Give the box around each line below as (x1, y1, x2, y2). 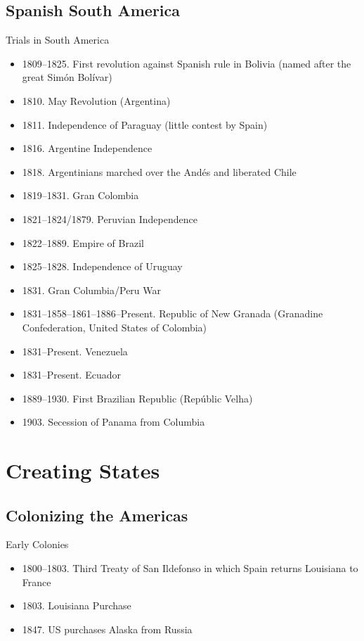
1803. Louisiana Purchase (22, 598, 131, 613)
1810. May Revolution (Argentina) (22, 93, 171, 108)
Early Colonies (6, 537, 69, 552)
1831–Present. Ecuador (22, 367, 121, 382)
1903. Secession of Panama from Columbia (22, 414, 205, 429)
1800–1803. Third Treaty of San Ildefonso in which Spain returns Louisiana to (22, 561, 358, 576)
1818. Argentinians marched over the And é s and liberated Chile (22, 164, 297, 179)
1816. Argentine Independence (22, 141, 152, 156)
